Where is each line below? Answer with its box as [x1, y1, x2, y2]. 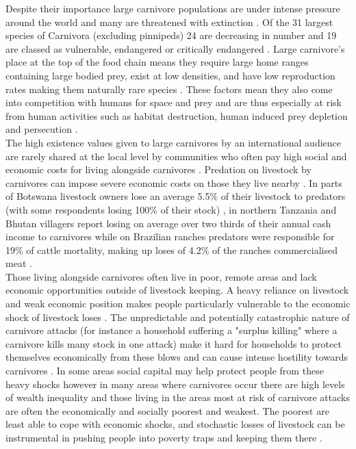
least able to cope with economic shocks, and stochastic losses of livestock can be [5, 417, 345, 431]
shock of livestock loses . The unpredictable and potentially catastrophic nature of [5, 309, 350, 324]
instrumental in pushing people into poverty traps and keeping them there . [5, 431, 322, 444]
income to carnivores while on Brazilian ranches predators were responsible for [5, 229, 335, 244]
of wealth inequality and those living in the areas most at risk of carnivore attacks [5, 390, 350, 405]
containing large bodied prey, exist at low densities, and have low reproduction [5, 68, 335, 82]
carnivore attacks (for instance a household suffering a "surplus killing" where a [5, 323, 338, 337]
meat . [5, 256, 32, 270]
